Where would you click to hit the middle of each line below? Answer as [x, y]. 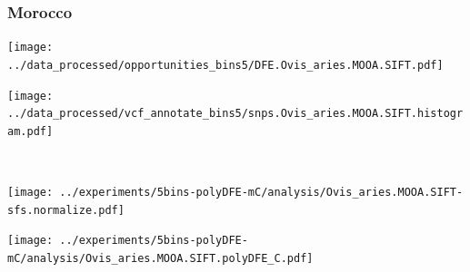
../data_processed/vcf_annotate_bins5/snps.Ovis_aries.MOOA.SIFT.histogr [235, 114]
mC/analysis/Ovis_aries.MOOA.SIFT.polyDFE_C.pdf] [160, 259]
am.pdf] [30, 131]
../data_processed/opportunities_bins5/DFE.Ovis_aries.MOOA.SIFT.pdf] [225, 65]
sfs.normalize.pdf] [66, 210]
